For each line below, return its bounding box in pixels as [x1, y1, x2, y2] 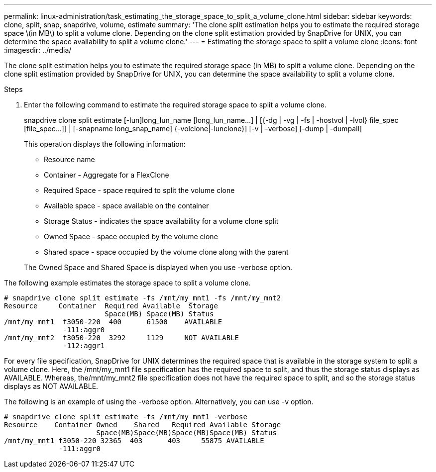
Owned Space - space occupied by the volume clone [44, 232, 218, 241]
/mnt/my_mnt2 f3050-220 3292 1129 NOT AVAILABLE [4, 334, 239, 342]
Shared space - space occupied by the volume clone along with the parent [44, 248, 289, 256]
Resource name [44, 155, 95, 164]
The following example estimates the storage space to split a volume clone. [4, 279, 251, 287]
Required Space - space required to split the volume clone [44, 186, 235, 194]
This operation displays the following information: [24, 140, 186, 148]
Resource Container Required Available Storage [4, 302, 218, 310]
